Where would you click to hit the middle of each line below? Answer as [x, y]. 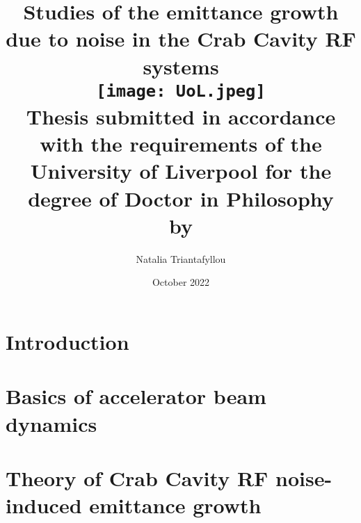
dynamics [51, 423]
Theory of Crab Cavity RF [137, 477]
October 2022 [181, 282]
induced [44, 505]
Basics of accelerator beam [136, 396]
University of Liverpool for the [181, 171]
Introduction [67, 341]
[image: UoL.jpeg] [181, 91]
